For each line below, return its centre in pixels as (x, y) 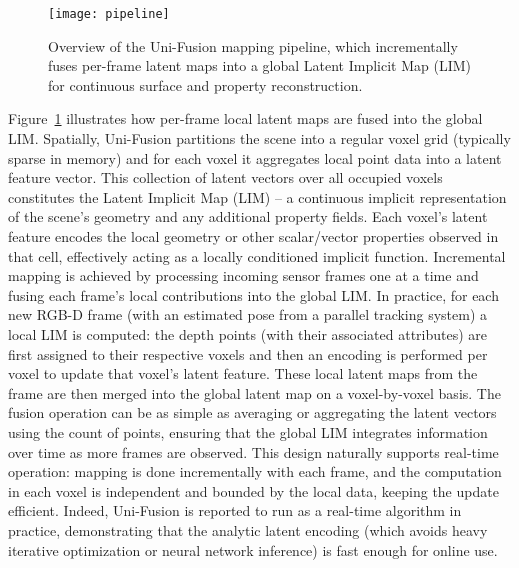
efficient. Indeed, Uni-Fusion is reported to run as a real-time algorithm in (235, 510)
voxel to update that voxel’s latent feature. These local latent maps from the (243, 373)
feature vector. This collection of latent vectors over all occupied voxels (225, 177)
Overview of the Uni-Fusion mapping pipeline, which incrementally (253, 45)
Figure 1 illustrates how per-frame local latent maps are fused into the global (245, 118)
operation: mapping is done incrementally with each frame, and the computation (255, 471)
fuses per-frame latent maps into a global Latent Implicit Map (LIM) (260, 65)
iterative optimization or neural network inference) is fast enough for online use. (253, 549)
